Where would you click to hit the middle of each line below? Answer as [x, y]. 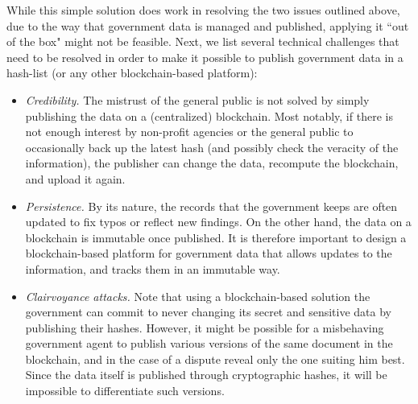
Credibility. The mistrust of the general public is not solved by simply [197, 99]
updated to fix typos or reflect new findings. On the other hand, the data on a [218, 222]
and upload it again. [75, 178]
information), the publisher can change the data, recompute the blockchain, [212, 163]
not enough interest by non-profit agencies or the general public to [189, 132]
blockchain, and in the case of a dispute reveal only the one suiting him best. [215, 359]
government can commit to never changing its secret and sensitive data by [208, 312]
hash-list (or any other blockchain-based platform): [132, 73]
